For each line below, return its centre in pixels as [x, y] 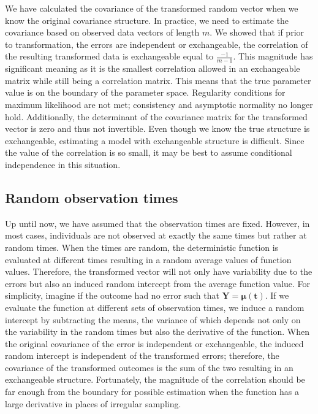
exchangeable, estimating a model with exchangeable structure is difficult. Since [155, 140]
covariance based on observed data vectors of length [102, 32]
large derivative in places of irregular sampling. [93, 403]
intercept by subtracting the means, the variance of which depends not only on [153, 319]
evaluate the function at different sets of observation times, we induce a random [155, 307]
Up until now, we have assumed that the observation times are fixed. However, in [157, 223]
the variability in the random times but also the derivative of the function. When [157, 332]
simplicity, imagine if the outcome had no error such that [112, 295]
